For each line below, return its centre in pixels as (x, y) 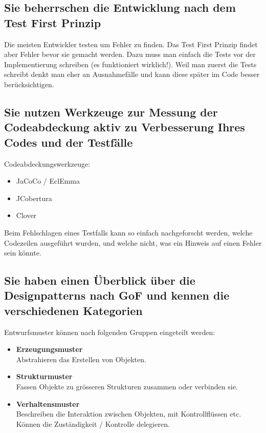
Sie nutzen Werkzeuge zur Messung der (111, 112)
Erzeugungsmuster (49, 349)
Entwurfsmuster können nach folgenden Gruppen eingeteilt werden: (110, 332)
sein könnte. (23, 253)
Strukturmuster (44, 376)
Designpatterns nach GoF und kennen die (117, 295)
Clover (26, 215)
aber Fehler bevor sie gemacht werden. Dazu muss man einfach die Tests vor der (130, 54)
